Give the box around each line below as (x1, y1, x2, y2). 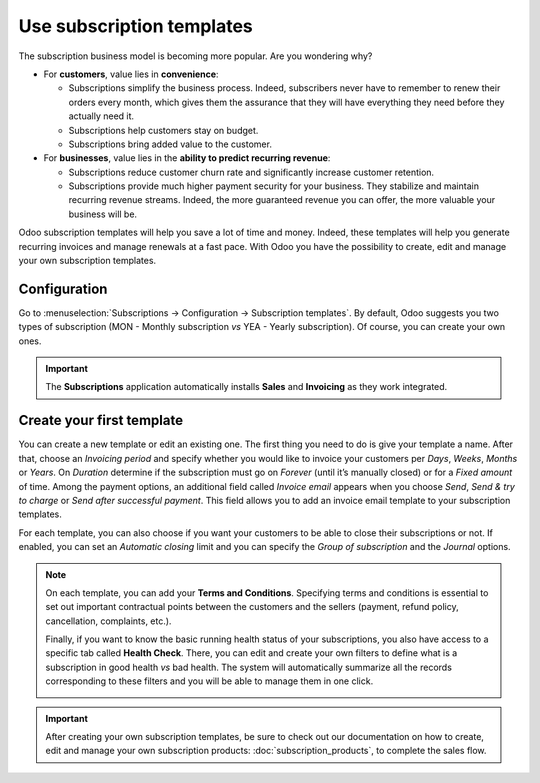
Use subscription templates (18, 15, 254, 37)
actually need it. (68, 110, 135, 122)
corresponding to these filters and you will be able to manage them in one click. (45, 675, 374, 687)
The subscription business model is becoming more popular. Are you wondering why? (18, 50, 373, 62)
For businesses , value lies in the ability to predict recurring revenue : (43, 152, 331, 164)
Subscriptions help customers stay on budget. (68, 124, 259, 136)
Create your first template (18, 412, 184, 429)
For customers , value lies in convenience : (43, 68, 219, 80)
